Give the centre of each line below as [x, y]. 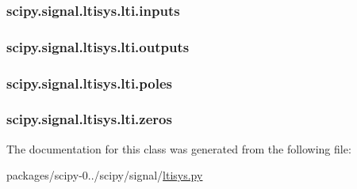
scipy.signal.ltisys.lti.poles [89, 83]
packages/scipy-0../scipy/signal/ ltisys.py [105, 175]
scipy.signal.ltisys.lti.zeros [89, 119]
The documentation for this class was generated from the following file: [179, 148]
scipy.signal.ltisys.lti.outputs [98, 46]
